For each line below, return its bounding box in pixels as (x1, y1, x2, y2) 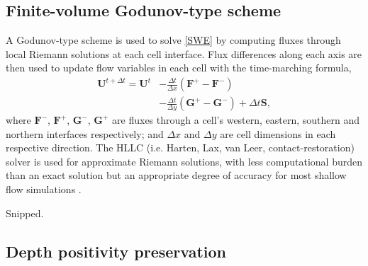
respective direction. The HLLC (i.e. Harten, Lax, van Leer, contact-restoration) (6, 140, 355, 155)
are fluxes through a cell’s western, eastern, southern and (112, 112, 360, 127)
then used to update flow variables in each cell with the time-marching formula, (6, 60, 352, 75)
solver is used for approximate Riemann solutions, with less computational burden (6, 154, 362, 168)
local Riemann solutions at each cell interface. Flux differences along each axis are (6, 46, 362, 61)
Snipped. (6, 205, 44, 220)
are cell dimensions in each (220, 126, 336, 141)
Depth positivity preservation (6, 240, 227, 262)
